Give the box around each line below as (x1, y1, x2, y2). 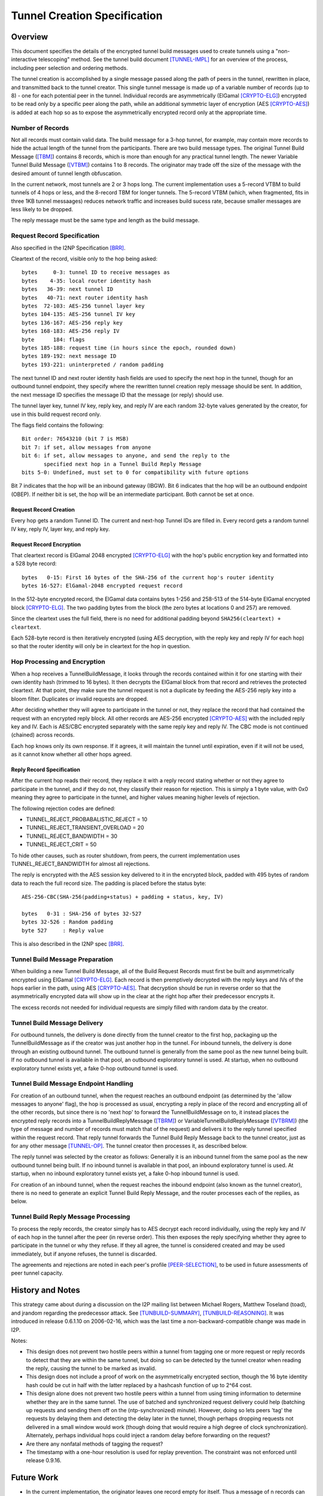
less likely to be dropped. (11, 206, 74, 213)
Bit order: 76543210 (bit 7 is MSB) (22, 436, 129, 442)
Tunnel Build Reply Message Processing (11, 1212, 130, 1221)
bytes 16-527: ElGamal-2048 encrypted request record (22, 582, 182, 589)
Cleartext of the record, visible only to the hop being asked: (11, 255, 158, 262)
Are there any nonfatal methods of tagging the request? (26, 1440, 163, 1448)
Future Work (11, 1473, 59, 1483)
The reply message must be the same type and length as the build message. (11, 217, 200, 224)
